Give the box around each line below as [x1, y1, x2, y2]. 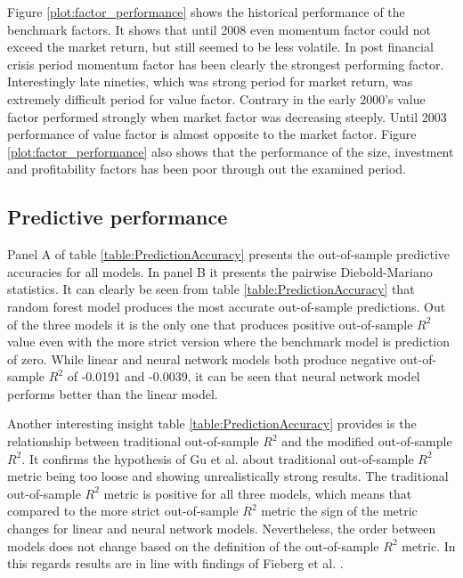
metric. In [402, 536, 456, 555]
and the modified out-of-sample [281, 432, 452, 451]
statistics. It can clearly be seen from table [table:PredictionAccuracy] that [7, 280, 415, 298]
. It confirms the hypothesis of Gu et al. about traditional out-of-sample [21, 449, 414, 468]
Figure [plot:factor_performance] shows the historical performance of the [7, 3, 405, 20]
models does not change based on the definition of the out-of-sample [7, 536, 379, 555]
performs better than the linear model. [7, 384, 218, 403]
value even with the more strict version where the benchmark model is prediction [7, 332, 451, 351]
